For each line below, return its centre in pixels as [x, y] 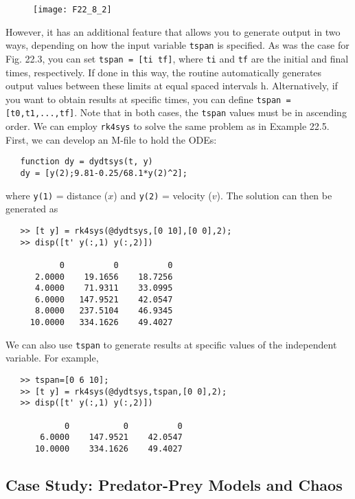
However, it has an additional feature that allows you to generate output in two [173, 31]
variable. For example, [52, 358]
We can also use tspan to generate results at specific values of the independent [171, 344]
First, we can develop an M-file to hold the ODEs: [111, 139]
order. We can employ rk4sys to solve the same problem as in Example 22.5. [168, 126]
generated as [32, 209]
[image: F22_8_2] [72, 10]
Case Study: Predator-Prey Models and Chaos [174, 485]
